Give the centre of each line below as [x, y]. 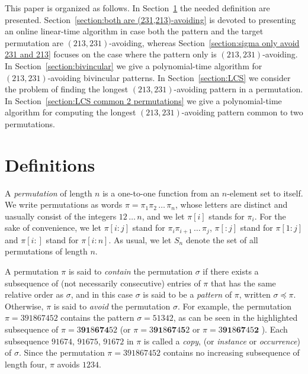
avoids [68, 364]
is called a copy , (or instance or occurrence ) [222, 341]
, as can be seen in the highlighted [235, 317]
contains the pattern [97, 317]
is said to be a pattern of [187, 294]
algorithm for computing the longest [70, 112]
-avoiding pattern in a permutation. [238, 89]
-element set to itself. [265, 193]
